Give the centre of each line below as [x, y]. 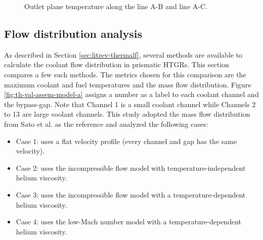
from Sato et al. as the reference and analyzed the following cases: [106, 124]
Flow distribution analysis [73, 33]
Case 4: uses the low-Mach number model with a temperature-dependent [128, 222]
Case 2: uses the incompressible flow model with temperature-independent [131, 167]
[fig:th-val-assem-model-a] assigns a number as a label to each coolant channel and [131, 94]
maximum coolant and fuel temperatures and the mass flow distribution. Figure [128, 84]
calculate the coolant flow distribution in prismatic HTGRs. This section [117, 64]
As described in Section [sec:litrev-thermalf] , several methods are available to [123, 54]
